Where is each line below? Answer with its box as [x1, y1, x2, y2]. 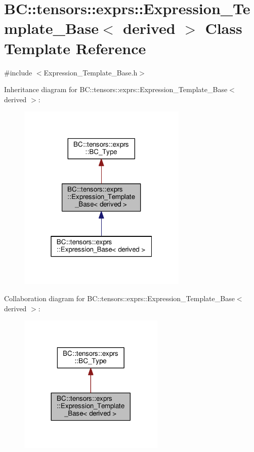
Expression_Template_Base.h [44, 67, 138, 77]
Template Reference [4, 37, 146, 58]
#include [4, 67, 32, 77]
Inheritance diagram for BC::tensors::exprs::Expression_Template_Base [4, 84, 228, 95]
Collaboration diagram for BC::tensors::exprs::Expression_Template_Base [4, 293, 235, 303]
